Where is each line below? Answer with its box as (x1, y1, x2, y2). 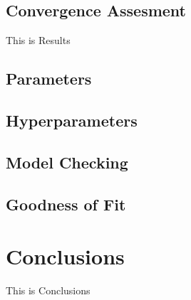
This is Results (6, 33, 71, 48)
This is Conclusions (6, 283, 91, 298)
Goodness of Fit (6, 193, 126, 215)
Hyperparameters (6, 109, 138, 131)
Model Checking (6, 151, 128, 173)
